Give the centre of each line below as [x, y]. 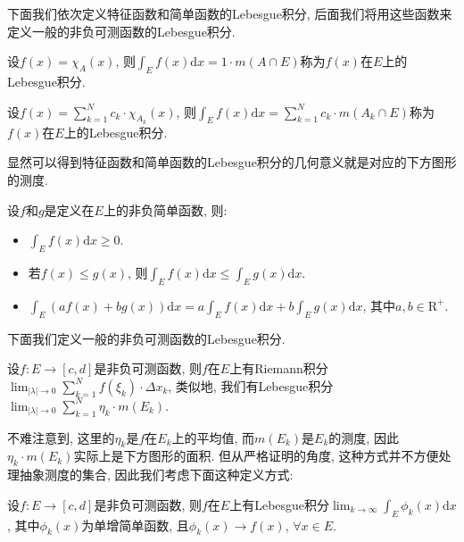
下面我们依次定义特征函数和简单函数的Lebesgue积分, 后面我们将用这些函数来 [230, 13]
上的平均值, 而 [213, 437]
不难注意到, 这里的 [61, 437]
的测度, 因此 [364, 437]
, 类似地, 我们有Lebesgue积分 [251, 385]
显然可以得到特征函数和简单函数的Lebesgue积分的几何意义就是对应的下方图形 [232, 162]
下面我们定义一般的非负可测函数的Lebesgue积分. [146, 338]
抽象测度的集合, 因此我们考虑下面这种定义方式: [156, 475]
